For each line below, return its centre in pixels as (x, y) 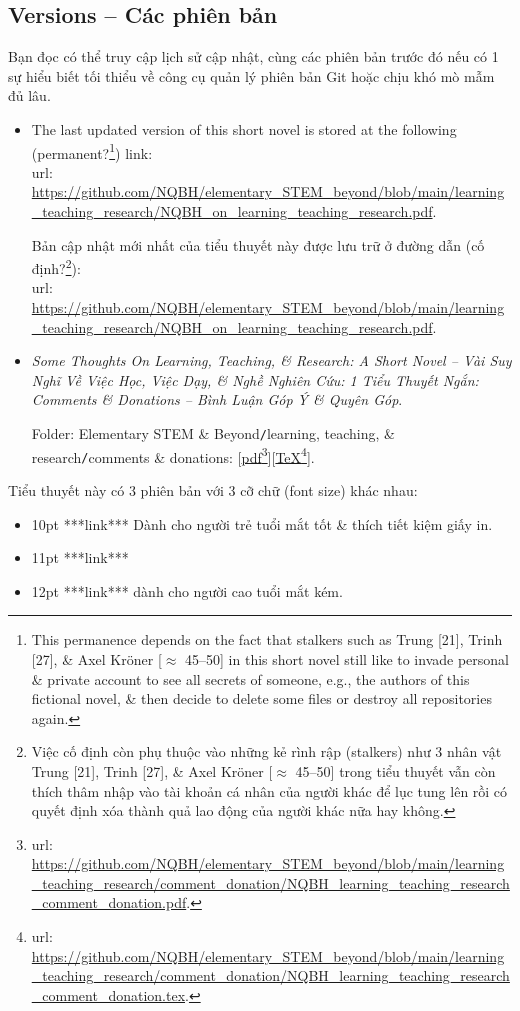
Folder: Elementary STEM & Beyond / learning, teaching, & (213, 433)
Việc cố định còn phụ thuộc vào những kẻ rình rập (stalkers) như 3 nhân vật (266, 751)
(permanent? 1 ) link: (92, 151)
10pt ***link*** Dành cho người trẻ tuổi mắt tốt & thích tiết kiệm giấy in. (262, 523)
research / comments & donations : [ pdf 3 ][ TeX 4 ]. (173, 455)
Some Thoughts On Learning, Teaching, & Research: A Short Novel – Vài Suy (271, 360)
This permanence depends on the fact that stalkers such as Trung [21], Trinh (267, 639)
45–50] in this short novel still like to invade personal (347, 658)
